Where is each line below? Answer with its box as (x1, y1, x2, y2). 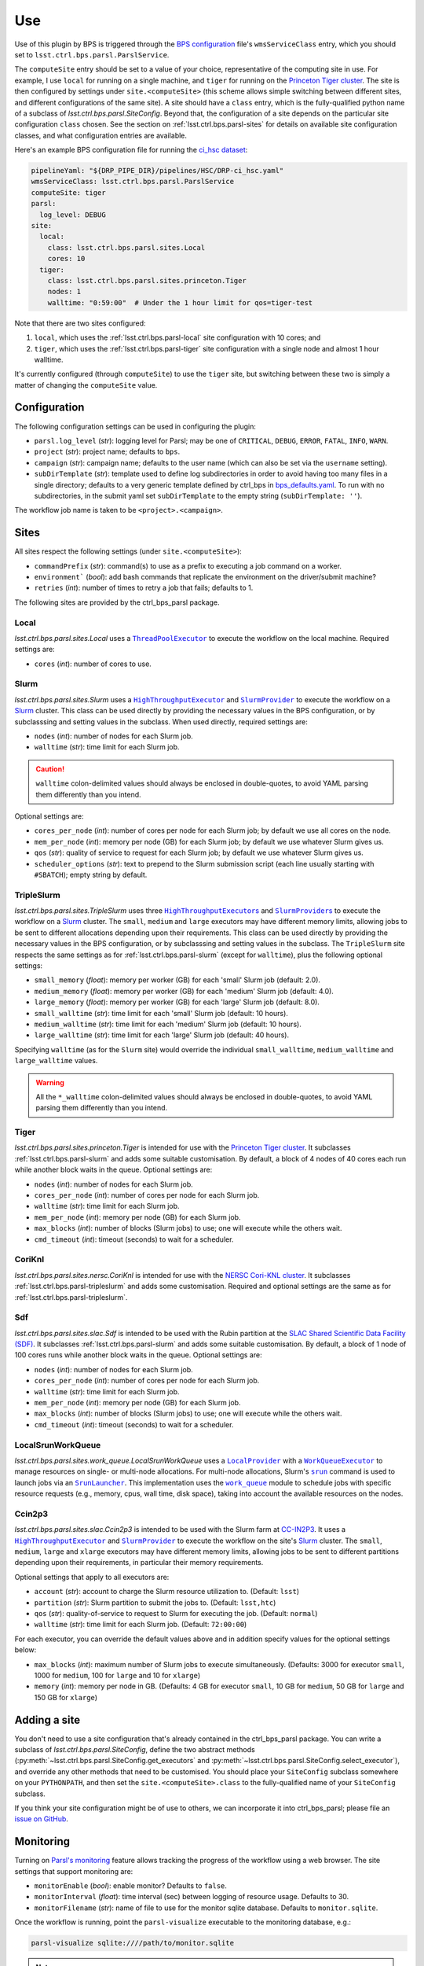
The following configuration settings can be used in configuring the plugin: (14, 422, 257, 431)
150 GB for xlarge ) (34, 1692, 98, 1702)
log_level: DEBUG (39, 210, 106, 219)
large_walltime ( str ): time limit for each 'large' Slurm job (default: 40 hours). (34, 1030, 290, 1040)
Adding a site (14, 1713, 81, 1726)
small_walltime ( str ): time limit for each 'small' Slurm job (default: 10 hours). (34, 1008, 288, 1018)
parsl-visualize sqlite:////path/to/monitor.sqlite (31, 1938, 235, 1948)
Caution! (35, 764, 65, 774)
